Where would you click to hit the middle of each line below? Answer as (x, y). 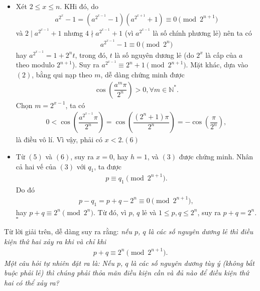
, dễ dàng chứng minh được (143, 75)
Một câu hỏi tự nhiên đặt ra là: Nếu (59, 263)
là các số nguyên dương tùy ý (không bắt (192, 263)
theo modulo (35, 65)
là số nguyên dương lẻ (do (154, 55)
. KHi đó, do (79, 6)
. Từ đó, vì (110, 212)
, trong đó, (91, 55)
